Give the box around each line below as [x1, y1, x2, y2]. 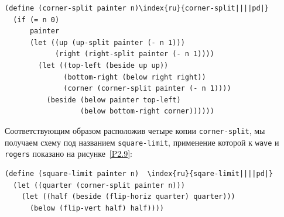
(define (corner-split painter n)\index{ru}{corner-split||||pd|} [5, 4, 269, 12]
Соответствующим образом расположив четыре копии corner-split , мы [5, 124, 265, 136]
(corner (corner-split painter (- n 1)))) [63, 84, 231, 93]
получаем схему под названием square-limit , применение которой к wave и [5, 136, 279, 148]
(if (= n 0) [13, 15, 60, 24]
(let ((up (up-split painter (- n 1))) [29, 38, 185, 47]
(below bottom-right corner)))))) [80, 107, 214, 116]
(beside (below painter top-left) [46, 95, 181, 104]
